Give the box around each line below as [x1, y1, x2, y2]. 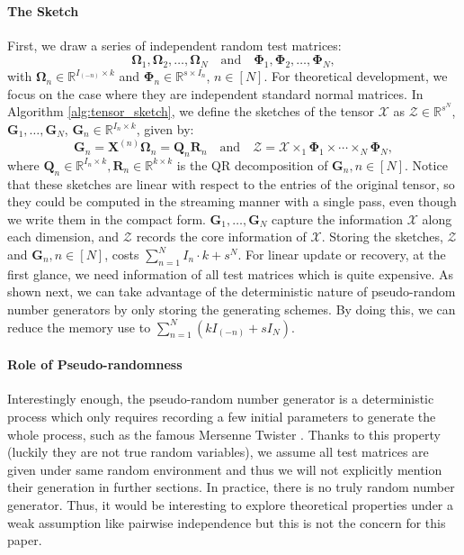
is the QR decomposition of [176, 155, 328, 174]
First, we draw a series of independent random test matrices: [7, 35, 342, 54]
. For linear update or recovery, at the [237, 245, 446, 264]
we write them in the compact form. [7, 209, 206, 228]
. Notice [405, 155, 448, 174]
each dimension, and [7, 227, 120, 246]
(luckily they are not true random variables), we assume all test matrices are [7, 442, 429, 461]
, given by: [136, 120, 194, 139]
